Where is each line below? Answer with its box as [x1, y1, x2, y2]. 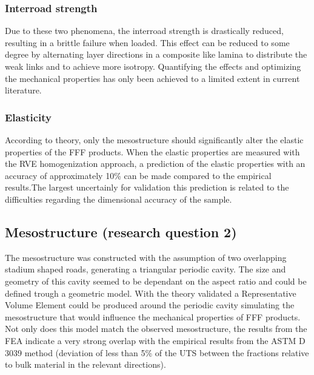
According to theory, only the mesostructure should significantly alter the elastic [5, 133, 304, 146]
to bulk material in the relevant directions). [5, 358, 166, 371]
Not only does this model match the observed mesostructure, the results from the [5, 322, 307, 335]
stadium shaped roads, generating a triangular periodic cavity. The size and [5, 263, 286, 275]
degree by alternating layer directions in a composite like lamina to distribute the [5, 48, 307, 61]
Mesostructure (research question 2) [5, 222, 237, 241]
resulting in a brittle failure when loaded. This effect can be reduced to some [5, 36, 290, 49]
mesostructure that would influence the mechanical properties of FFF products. [5, 310, 301, 323]
